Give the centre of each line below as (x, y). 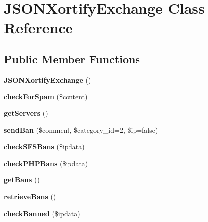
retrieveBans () (30, 196)
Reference (38, 28)
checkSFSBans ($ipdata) (44, 146)
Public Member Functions (72, 59)
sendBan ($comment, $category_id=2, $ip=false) (81, 130)
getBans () (22, 180)
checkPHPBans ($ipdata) (46, 163)
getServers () (26, 113)
